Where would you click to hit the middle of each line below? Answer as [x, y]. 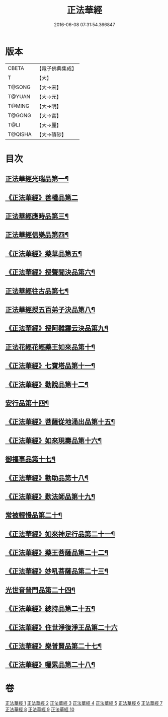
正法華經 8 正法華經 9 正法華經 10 [40, 709]
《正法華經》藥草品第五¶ [44, 254]
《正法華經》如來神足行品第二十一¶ [60, 534]
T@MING [19, 106]
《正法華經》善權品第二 [41, 198]
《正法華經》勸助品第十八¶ [47, 478]
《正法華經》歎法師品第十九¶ [50, 496]
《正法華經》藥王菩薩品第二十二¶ [57, 553]
